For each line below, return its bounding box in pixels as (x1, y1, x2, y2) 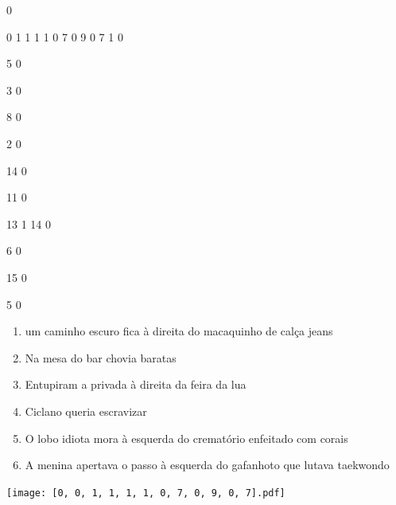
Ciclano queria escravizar (25, 402, 147, 419)
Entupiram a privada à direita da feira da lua (25, 376, 247, 393)
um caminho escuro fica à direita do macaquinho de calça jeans (25, 323, 333, 339)
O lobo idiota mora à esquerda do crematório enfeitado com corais (25, 429, 348, 446)
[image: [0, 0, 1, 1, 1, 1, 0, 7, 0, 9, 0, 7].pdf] (6, 487, 285, 499)
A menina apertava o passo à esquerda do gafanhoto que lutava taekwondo (25, 456, 390, 473)
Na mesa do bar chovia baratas (25, 349, 177, 366)
